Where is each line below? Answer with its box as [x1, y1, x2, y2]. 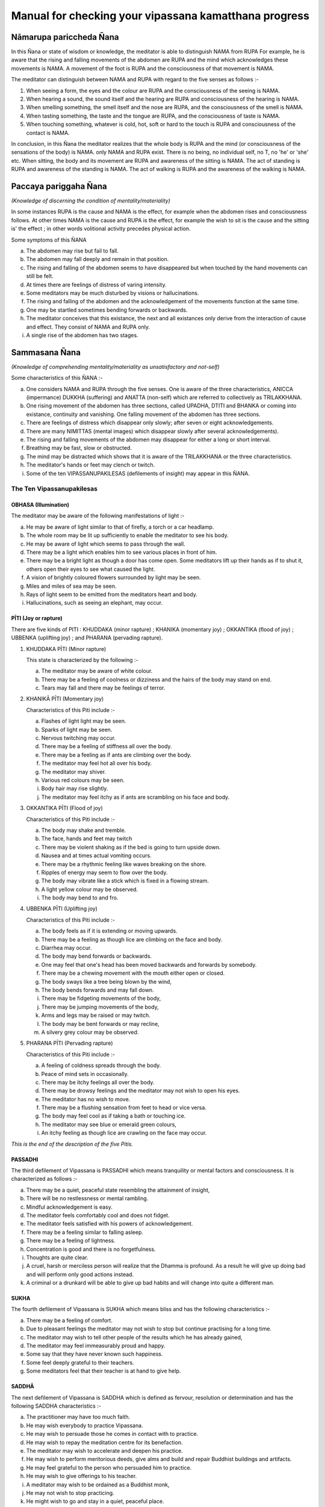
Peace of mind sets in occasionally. [41, 1070, 129, 1077]
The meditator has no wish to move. [41, 1095, 131, 1103]
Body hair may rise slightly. [41, 785, 108, 792]
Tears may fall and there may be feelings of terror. [41, 684, 166, 691]
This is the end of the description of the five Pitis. [11, 1140, 134, 1148]
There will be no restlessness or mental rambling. [26, 1195, 149, 1202]
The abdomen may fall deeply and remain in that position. [26, 256, 169, 263]
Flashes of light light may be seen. [41, 717, 126, 725]
